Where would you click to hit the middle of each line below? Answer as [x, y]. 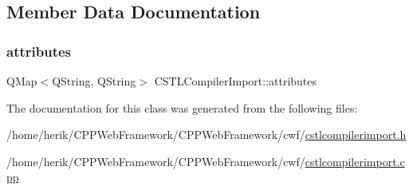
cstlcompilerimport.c [355, 161]
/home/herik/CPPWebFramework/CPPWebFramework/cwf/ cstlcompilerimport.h [206, 135]
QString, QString [94, 81]
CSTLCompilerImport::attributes [236, 81]
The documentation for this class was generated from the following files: [182, 107]
